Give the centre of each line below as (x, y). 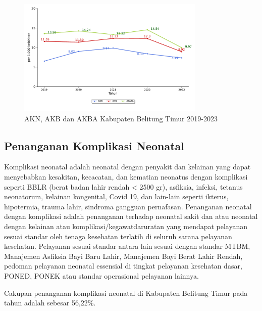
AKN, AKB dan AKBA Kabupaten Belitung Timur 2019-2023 (121, 118)
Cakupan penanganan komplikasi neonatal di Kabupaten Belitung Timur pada (126, 293)
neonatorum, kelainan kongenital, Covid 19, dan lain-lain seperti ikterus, (116, 196)
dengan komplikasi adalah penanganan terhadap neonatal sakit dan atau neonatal (131, 216)
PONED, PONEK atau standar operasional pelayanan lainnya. (101, 275)
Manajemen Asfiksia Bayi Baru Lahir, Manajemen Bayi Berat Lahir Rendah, (123, 256)
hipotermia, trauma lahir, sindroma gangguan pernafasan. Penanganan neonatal (128, 206)
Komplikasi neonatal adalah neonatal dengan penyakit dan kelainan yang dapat (127, 167)
